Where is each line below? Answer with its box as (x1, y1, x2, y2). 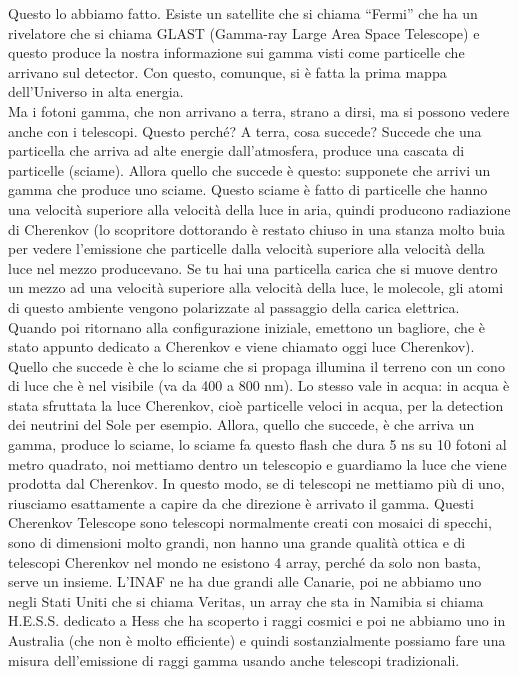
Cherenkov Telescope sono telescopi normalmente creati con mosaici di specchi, (8, 512, 492, 533)
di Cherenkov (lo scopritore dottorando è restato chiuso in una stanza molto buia (8, 218, 506, 239)
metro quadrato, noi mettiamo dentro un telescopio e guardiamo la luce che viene (8, 453, 507, 474)
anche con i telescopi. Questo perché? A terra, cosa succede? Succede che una (8, 120, 482, 141)
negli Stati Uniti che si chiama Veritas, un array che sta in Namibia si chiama (8, 590, 484, 611)
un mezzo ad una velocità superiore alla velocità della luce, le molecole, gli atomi (8, 277, 504, 298)
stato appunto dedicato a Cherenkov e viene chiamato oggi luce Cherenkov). (8, 336, 475, 357)
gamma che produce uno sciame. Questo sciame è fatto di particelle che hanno (8, 179, 488, 200)
